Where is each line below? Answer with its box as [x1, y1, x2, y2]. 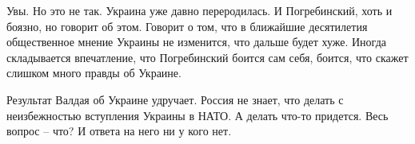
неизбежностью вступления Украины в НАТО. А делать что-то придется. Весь [6, 107, 389, 123]
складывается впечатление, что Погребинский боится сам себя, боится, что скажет [6, 49, 409, 65]
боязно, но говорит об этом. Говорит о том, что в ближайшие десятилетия [6, 18, 368, 34]
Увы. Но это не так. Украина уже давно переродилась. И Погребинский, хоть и [6, 2, 393, 18]
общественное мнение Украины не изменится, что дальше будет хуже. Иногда [6, 33, 386, 50]
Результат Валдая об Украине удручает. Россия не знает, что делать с [6, 91, 344, 107]
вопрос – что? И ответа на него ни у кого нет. [6, 123, 232, 139]
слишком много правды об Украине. [6, 64, 182, 81]
